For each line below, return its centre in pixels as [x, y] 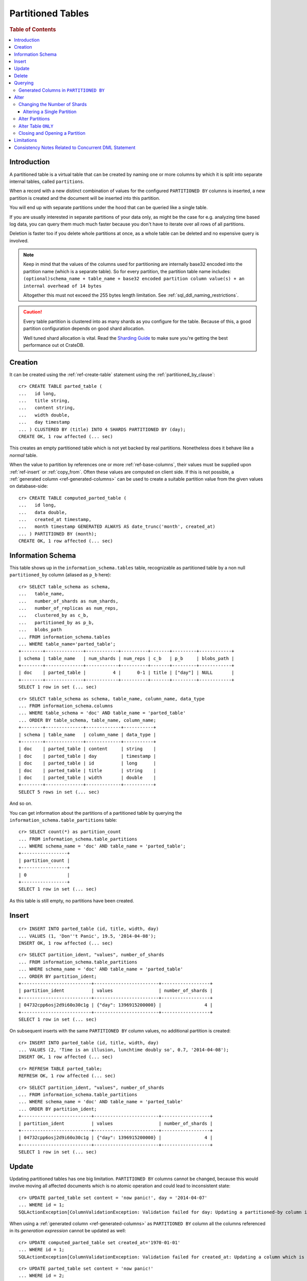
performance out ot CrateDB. [54, 345]
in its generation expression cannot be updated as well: [68, 1231]
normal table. [24, 455]
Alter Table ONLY [36, 126]
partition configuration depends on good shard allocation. [84, 328]
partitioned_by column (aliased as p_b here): [60, 575]
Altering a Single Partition [50, 111]
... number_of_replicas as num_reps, [69, 608]
